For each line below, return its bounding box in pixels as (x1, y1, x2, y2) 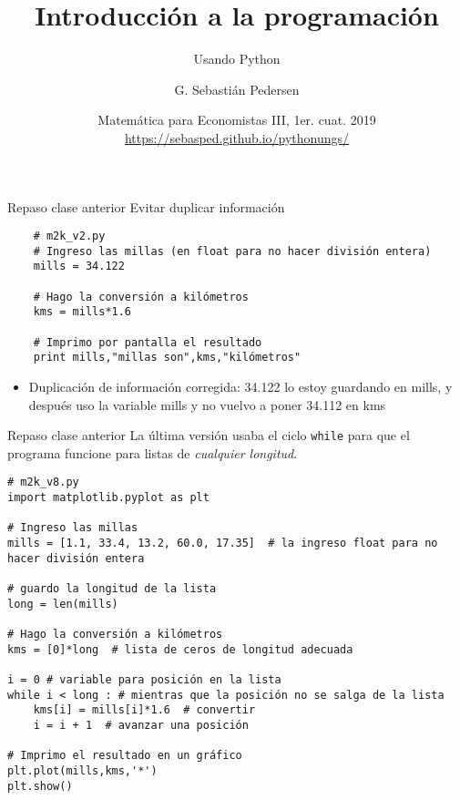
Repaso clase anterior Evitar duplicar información (7, 197, 285, 216)
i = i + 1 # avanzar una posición (33, 718, 249, 732)
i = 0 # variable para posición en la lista (7, 672, 281, 686)
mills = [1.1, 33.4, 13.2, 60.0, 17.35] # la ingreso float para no (7, 537, 438, 550)
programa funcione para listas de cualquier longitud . (7, 443, 298, 462)
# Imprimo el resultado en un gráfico (7, 749, 242, 763)
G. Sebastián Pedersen (174, 79, 300, 98)
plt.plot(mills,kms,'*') (7, 764, 158, 777)
